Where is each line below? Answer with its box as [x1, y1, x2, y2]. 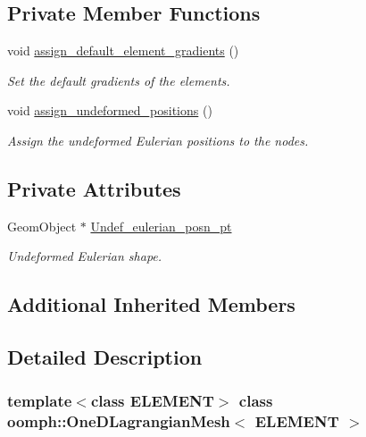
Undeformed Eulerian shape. [7, 247, 162, 265]
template [7, 390, 72, 412]
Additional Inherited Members [7, 290, 295, 318]
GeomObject [7, 216, 77, 235]
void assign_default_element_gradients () [7, 41, 239, 60]
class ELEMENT [90, 390, 214, 412]
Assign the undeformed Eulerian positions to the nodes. [7, 130, 309, 149]
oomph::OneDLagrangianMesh [7, 410, 230, 433]
